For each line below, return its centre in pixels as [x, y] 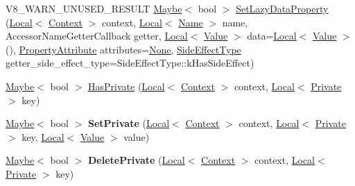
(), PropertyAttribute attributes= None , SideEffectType [123, 49]
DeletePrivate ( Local [137, 160]
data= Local [272, 36]
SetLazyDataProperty [282, 8]
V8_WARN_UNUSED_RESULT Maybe [94, 8]
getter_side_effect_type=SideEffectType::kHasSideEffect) [130, 63]
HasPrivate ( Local [127, 86]
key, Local [43, 136]
